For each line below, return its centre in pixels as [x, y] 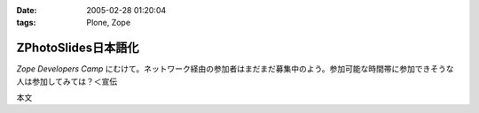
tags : [26, 23]
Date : [27, 10]
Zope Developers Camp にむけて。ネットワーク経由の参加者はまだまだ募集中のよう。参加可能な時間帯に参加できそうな [235, 69]
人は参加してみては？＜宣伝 [67, 81]
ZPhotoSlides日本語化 [78, 48]
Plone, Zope [109, 23]
